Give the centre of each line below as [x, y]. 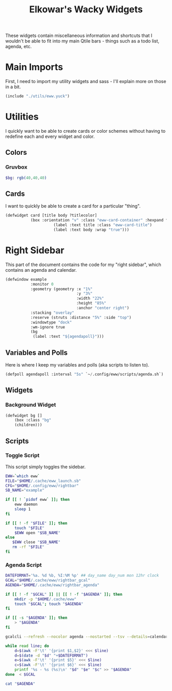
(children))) [28, 425]
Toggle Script [23, 456]
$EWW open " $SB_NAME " [37, 533]
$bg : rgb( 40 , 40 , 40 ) [26, 178]
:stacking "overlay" [52, 313]
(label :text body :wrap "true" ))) [91, 230]
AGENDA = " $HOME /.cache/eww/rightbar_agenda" [52, 585]
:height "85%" [91, 303]
